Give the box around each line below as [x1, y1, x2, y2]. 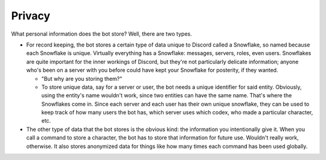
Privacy [11, 9, 51, 22]
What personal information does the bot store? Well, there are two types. [11, 30, 193, 37]
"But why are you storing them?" [41, 75, 123, 82]
